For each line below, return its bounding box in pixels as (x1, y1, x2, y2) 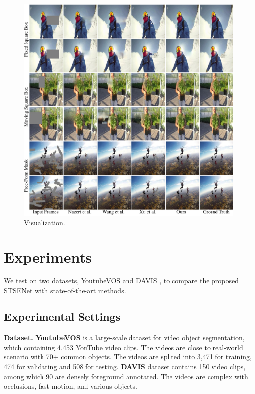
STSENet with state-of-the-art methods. (4, 285, 126, 295)
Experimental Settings (4, 309, 121, 324)
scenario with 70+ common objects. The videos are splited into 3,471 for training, (4, 351, 252, 362)
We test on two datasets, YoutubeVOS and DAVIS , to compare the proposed (4, 275, 239, 285)
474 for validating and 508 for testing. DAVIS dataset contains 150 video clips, (4, 361, 246, 372)
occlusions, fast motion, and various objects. (4, 381, 137, 391)
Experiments (4, 246, 92, 266)
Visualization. (24, 218, 65, 228)
